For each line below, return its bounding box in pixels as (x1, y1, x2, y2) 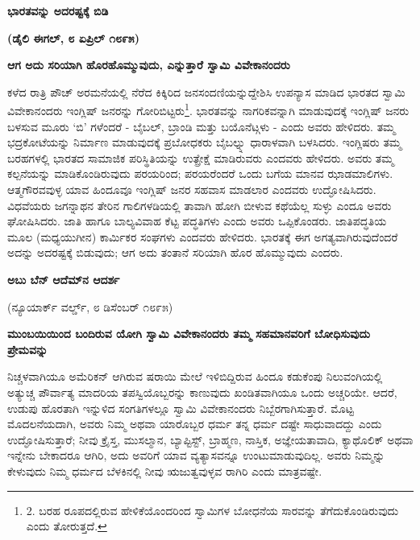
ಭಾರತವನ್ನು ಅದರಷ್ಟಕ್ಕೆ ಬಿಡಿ (7, 2, 109, 19)
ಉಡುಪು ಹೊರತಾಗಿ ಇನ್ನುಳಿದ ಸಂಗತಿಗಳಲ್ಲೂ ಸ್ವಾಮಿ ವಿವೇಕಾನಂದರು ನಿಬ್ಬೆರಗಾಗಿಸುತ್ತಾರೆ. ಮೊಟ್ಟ (7, 399, 354, 416)
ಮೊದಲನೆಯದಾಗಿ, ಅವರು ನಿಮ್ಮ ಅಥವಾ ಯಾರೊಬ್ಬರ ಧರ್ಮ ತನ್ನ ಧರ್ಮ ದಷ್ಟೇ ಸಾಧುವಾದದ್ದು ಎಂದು (7, 415, 382, 432)
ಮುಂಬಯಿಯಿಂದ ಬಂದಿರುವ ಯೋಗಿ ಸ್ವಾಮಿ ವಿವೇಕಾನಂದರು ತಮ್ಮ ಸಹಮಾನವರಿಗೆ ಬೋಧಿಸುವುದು (7, 325, 370, 342)
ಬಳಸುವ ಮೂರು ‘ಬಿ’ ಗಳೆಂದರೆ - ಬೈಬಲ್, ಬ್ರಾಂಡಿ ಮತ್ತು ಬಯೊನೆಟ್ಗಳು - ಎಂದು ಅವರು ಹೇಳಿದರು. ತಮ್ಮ (7, 117, 396, 134)
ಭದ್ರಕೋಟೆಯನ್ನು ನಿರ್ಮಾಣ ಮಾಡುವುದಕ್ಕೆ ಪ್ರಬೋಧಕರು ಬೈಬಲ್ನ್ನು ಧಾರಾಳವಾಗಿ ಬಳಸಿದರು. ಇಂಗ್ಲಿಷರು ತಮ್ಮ (7, 134, 402, 150)
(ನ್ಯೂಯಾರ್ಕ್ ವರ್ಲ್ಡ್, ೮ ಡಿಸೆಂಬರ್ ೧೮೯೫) (7, 298, 173, 315)
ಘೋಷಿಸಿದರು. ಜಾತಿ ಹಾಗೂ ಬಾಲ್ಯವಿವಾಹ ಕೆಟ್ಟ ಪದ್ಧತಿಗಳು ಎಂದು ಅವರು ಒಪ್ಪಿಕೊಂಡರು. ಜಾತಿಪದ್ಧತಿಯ (7, 212, 387, 229)
